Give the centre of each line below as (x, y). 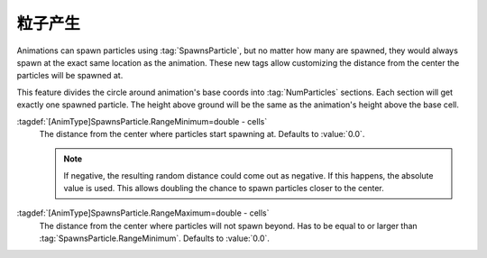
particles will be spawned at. (70, 76)
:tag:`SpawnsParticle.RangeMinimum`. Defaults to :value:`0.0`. (155, 238)
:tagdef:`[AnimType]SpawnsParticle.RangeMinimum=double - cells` (142, 121)
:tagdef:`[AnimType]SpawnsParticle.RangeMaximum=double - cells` (143, 213)
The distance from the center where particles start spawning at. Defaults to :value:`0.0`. (202, 134)
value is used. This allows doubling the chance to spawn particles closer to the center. (224, 189)
